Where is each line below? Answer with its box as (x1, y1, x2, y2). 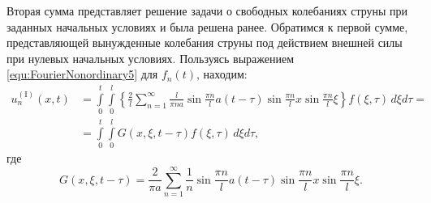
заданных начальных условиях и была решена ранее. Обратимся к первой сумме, (6, 18, 408, 35)
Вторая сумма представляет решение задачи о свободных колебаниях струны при (6, 2, 408, 19)
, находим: (196, 66, 248, 82)
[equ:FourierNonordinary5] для (6, 66, 158, 82)
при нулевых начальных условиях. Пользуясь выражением (6, 49, 295, 66)
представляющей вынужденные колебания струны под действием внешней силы (6, 34, 403, 51)
